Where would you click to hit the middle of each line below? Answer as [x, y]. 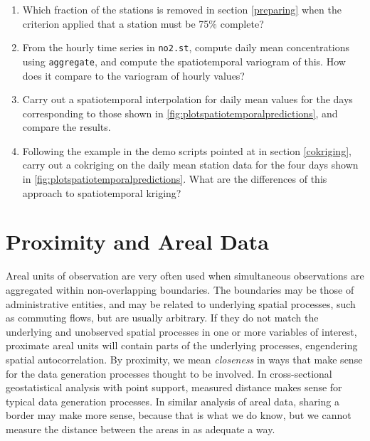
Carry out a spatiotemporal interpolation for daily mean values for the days [187, 99]
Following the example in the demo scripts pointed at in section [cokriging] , [187, 150]
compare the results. [67, 127]
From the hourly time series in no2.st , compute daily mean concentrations [186, 47]
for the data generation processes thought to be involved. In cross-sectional [169, 373]
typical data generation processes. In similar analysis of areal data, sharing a [173, 401]
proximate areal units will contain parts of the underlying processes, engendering [182, 345]
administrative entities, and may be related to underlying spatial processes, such [181, 303]
